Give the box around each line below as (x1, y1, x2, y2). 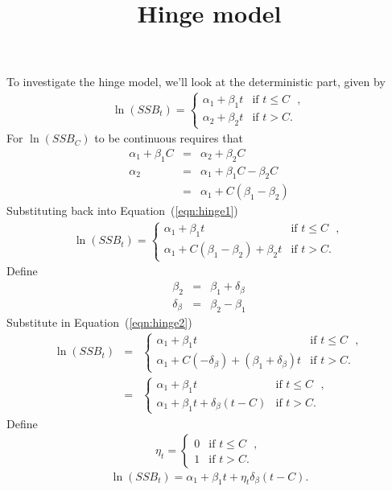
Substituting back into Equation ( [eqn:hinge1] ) (6, 202, 238, 219)
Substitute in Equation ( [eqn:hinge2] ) (6, 313, 192, 330)
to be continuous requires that (94, 130, 243, 146)
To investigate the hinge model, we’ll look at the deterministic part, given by (6, 73, 386, 90)
